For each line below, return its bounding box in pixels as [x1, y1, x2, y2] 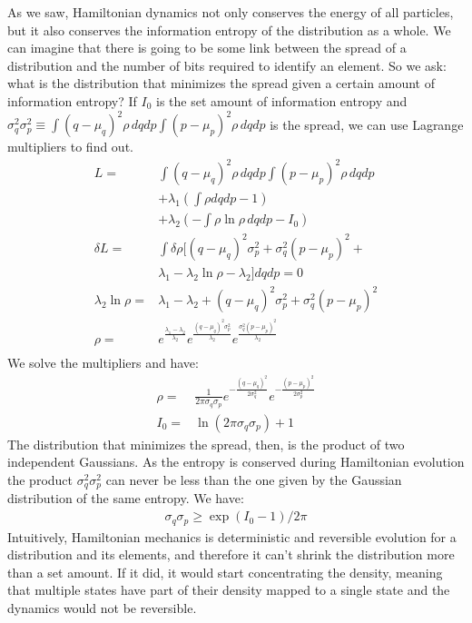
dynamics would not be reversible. [7, 598, 197, 617]
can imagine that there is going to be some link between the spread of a [7, 38, 407, 57]
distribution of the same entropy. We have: [7, 489, 244, 508]
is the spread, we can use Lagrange [270, 114, 464, 133]
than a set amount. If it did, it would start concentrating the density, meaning [7, 562, 443, 581]
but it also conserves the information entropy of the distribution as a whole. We [7, 20, 451, 39]
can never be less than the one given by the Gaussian [105, 470, 402, 489]
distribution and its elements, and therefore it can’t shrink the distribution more [7, 545, 455, 564]
